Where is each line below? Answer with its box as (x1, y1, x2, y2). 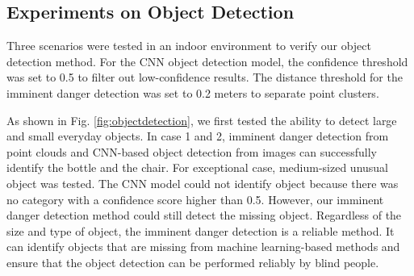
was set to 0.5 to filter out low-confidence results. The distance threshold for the (6, 69, 403, 86)
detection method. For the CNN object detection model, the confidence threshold (6, 52, 408, 69)
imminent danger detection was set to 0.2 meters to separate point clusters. (6, 84, 379, 101)
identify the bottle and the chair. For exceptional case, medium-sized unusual (6, 159, 389, 176)
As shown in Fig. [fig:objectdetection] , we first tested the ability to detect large (6, 111, 397, 128)
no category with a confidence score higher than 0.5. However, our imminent (6, 190, 384, 207)
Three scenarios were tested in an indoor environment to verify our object (6, 37, 371, 54)
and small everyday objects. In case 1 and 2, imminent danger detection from (6, 128, 389, 144)
